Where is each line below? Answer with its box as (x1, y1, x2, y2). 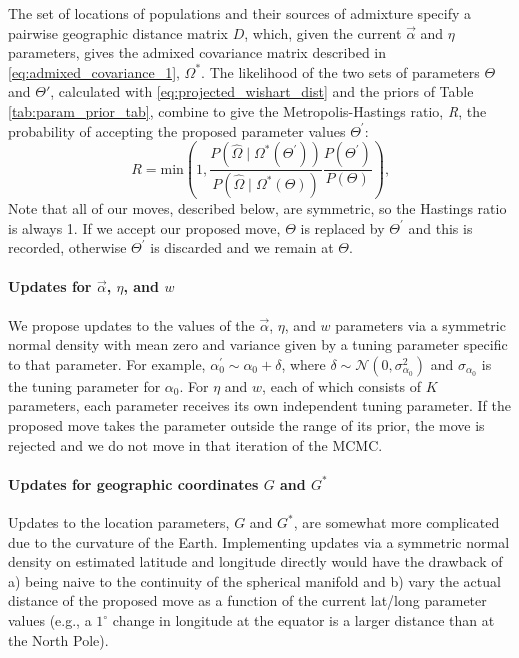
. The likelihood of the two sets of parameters (201, 61, 480, 82)
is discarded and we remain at (150, 237, 334, 258)
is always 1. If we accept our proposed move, (8, 217, 281, 238)
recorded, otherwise (8, 237, 127, 258)
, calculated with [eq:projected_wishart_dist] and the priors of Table (50, 81, 474, 102)
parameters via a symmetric (335, 314, 506, 335)
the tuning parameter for (8, 375, 161, 396)
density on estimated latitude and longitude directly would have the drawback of (8, 551, 503, 572)
